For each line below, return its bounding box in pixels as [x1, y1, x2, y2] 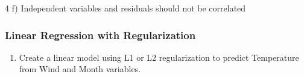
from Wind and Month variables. [19, 63, 141, 75]
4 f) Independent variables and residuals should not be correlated [5, 2, 246, 14]
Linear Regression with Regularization [5, 27, 196, 42]
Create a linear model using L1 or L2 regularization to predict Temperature [19, 51, 299, 63]
